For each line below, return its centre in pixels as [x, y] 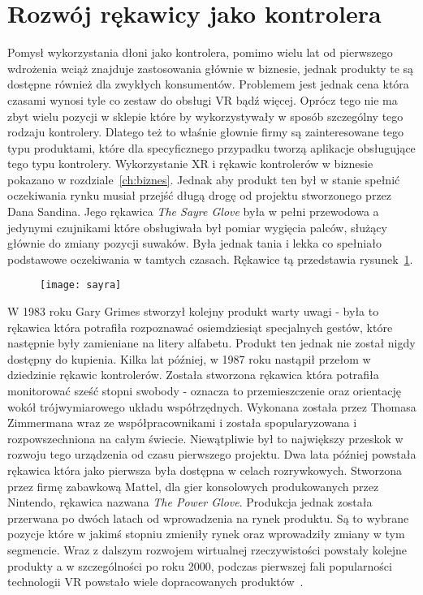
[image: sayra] [81, 285]
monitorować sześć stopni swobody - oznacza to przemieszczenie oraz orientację [204, 391]
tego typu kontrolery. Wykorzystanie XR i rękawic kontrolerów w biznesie [190, 164]
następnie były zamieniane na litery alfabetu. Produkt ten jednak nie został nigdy [211, 343]
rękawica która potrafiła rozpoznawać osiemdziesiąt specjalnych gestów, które [200, 327]
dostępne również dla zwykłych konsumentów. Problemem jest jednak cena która [208, 84]
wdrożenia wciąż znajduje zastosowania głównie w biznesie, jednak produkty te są [211, 68]
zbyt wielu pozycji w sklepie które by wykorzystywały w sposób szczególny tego [205, 116]
